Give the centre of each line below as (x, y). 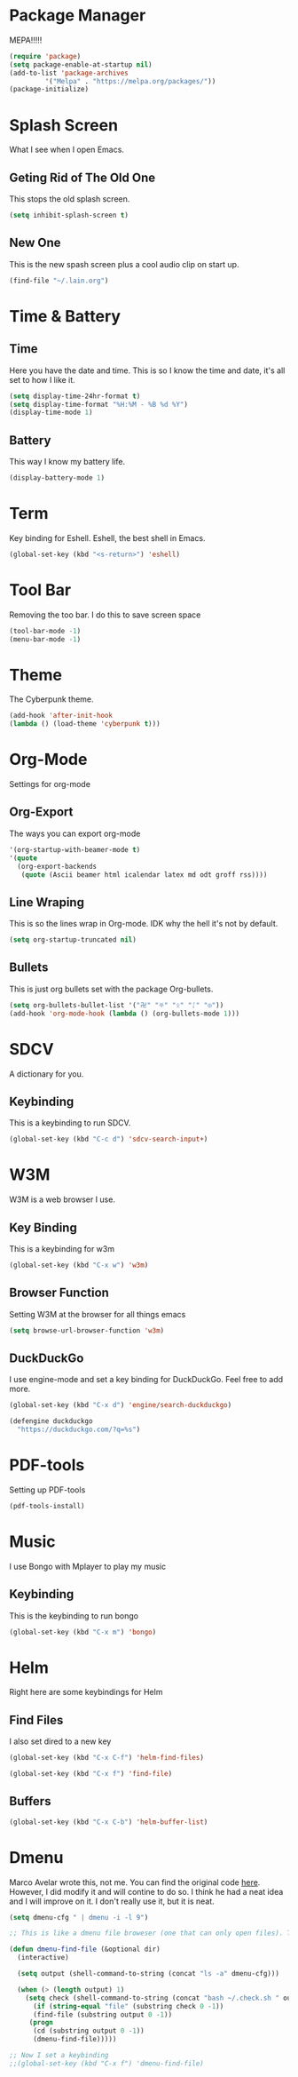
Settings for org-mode (50, 784)
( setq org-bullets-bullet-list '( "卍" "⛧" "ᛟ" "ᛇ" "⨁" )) (117, 1005)
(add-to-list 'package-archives (69, 73)
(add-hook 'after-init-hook (61, 716)
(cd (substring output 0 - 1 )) (88, 2031)
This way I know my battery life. (67, 462)
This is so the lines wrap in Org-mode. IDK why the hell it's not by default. (144, 924)
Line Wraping (47, 902)
